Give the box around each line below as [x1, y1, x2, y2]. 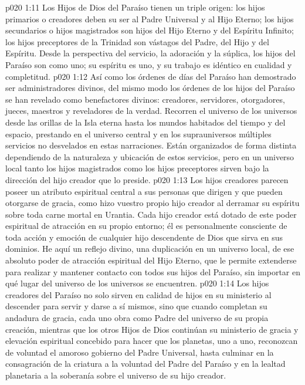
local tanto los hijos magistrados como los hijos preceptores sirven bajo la [5, 162, 269, 174]
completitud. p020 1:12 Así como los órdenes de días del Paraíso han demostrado [5, 70, 296, 82]
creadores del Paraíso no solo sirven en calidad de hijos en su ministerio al [5, 288, 272, 300]
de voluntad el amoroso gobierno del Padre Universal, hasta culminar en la [5, 346, 274, 358]
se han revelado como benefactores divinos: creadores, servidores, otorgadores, [5, 93, 285, 105]
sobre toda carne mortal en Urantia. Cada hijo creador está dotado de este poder [5, 208, 297, 220]
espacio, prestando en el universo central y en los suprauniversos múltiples [5, 127, 272, 140]
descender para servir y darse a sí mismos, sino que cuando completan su [5, 300, 267, 312]
